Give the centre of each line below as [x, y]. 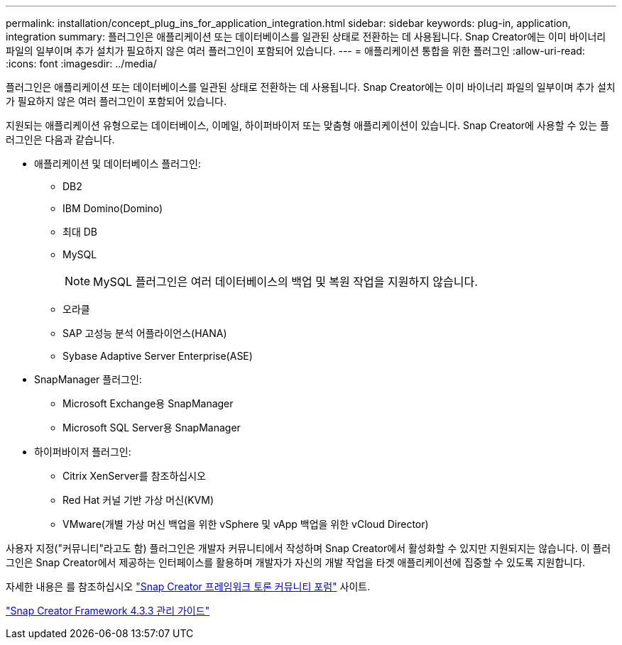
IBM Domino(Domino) [113, 208]
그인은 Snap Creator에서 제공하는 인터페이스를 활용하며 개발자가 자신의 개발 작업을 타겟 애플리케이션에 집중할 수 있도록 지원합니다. [296, 562]
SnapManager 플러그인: [88, 379]
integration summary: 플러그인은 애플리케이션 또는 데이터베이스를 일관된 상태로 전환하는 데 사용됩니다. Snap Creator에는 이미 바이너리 [306, 37]
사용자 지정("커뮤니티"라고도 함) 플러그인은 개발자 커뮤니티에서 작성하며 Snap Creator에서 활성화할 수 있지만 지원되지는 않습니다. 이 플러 [309, 548]
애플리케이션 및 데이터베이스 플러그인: [118, 164]
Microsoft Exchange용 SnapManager [148, 403]
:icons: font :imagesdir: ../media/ [81, 64]
